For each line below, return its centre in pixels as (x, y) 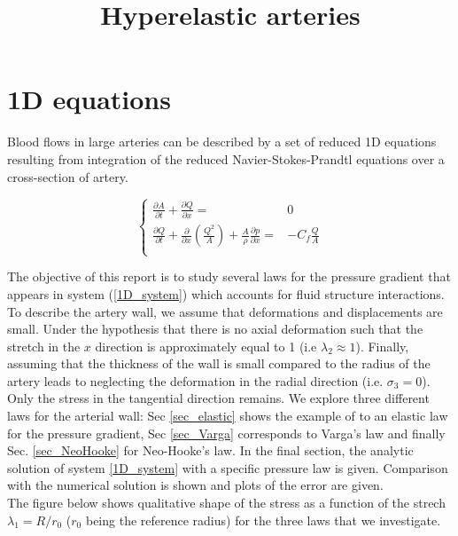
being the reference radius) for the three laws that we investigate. (263, 520)
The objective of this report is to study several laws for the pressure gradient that (229, 276)
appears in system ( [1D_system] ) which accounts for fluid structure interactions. (226, 293)
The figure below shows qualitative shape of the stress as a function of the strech (226, 503)
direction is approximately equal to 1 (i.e (206, 346)
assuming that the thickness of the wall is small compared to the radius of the (219, 363)
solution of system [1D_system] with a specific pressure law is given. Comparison (228, 467)
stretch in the (44, 346)
